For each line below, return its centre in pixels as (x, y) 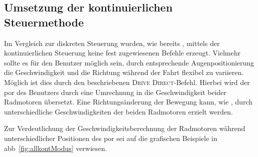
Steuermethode (44, 22)
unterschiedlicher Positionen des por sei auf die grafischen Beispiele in (111, 138)
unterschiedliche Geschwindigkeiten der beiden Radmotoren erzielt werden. (118, 111)
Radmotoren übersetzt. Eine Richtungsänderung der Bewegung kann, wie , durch (128, 102)
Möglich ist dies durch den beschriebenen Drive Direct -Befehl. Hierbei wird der (127, 82)
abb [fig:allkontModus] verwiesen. (55, 148)
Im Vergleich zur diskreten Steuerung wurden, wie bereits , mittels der (112, 43)
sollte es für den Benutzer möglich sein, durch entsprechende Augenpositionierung (129, 62)
